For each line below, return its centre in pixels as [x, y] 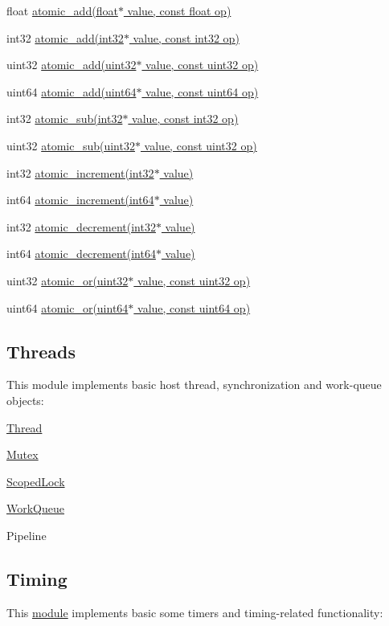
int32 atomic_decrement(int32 [81, 226]
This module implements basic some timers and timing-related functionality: [195, 612]
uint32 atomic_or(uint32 [68, 280]
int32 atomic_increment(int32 [80, 172]
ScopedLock [36, 481]
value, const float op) [179, 10]
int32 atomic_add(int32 [65, 37]
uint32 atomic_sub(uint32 [71, 145]
